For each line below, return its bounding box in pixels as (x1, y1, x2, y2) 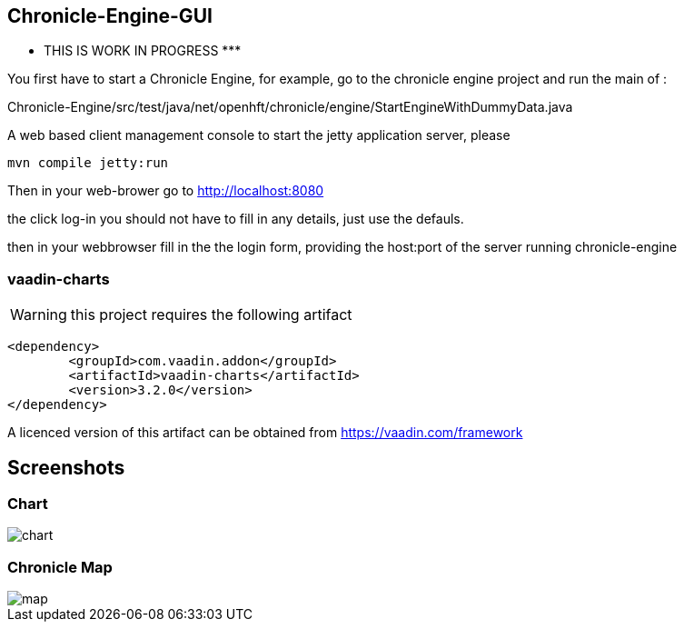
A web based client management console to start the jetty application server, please (7, 127, 511, 144)
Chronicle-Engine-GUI (7, 5, 213, 27)
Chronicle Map (7, 557, 113, 576)
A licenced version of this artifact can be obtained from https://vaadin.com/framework (7, 424, 523, 441)
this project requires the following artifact (70, 305, 352, 324)
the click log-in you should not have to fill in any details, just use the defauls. (7, 211, 464, 227)
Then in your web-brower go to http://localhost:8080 (7, 183, 324, 199)
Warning (10, 305, 67, 324)
